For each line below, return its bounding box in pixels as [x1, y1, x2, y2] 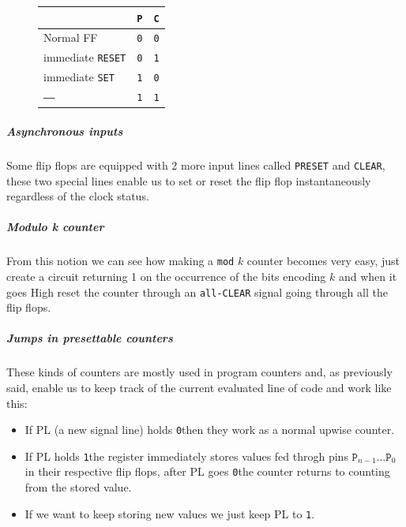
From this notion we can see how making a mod [6, 252, 235, 269]
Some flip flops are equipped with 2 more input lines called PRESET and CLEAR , [6, 156, 385, 173]
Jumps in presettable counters [6, 330, 173, 346]
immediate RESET [43, 49, 126, 65]
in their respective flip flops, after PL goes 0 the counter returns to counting [24, 463, 390, 480]
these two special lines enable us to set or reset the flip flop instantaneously [6, 172, 371, 189]
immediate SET [43, 69, 115, 85]
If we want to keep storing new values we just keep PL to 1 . [24, 505, 315, 521]
